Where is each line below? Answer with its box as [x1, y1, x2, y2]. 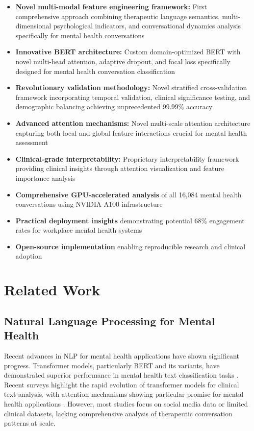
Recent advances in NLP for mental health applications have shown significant [4, 351, 240, 361]
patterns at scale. [4, 418, 56, 428]
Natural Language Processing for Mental [4, 313, 215, 328]
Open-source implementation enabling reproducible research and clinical [15, 241, 246, 251]
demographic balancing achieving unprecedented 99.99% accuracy [15, 101, 213, 112]
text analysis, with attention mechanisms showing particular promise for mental [4, 389, 244, 399]
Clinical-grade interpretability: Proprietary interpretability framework [15, 153, 239, 164]
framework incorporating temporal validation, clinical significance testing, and [15, 92, 250, 102]
